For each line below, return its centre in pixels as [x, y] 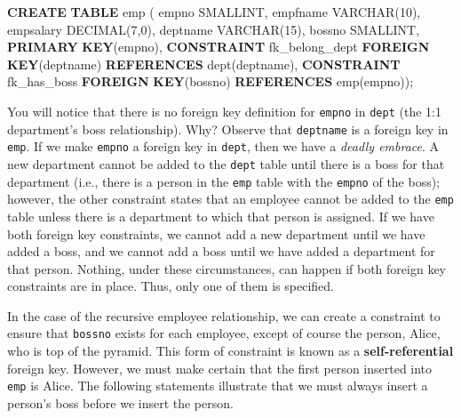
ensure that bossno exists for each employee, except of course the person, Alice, [224, 333]
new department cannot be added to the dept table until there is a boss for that [226, 163]
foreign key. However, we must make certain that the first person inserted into [220, 368]
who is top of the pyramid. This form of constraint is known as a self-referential [230, 351]
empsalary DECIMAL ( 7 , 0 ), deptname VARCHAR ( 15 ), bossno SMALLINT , [214, 29]
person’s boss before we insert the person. [120, 402]
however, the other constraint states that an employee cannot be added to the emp [230, 199]
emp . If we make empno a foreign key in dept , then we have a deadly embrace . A [223, 146]
